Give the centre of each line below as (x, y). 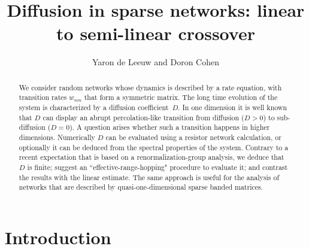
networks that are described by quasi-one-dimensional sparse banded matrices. (141, 187)
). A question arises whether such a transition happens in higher (170, 127)
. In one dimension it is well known (233, 107)
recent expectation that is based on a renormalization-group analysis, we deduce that (152, 157)
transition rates (43, 97)
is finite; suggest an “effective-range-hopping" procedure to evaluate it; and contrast (157, 167)
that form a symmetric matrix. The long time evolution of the (181, 97)
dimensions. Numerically (57, 137)
